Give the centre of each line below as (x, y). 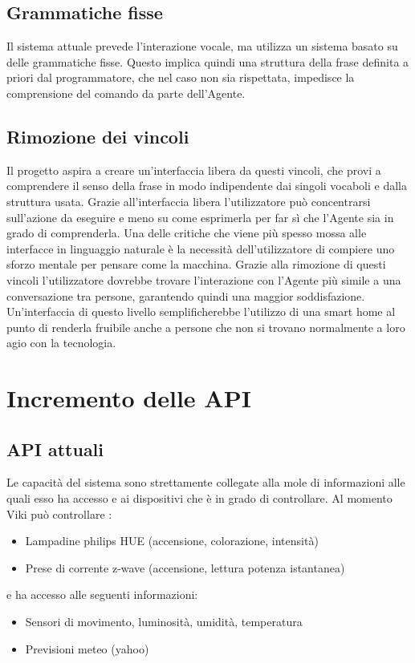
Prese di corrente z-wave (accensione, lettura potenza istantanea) (185, 567)
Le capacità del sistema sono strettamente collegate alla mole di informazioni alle (206, 482)
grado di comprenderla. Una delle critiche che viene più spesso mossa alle (187, 233)
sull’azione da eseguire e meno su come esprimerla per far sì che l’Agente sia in (200, 217)
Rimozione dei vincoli (98, 136)
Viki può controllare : (59, 513)
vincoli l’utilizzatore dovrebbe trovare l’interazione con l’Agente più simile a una (204, 279)
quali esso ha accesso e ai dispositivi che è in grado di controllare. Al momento (199, 498)
